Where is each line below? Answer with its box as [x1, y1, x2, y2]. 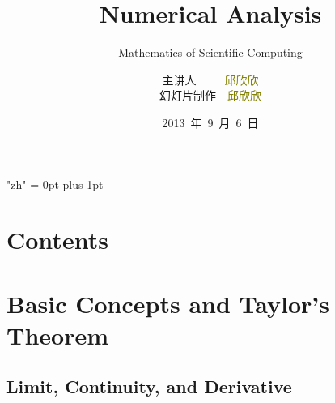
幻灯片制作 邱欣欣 [159, 87, 261, 104]
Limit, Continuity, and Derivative [6, 374, 292, 399]
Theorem [6, 318, 109, 351]
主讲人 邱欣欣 [162, 71, 259, 88]
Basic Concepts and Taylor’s [6, 286, 329, 319]
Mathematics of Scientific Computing [118, 44, 303, 61]
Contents [6, 223, 108, 256]
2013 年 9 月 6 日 [162, 114, 259, 131]
